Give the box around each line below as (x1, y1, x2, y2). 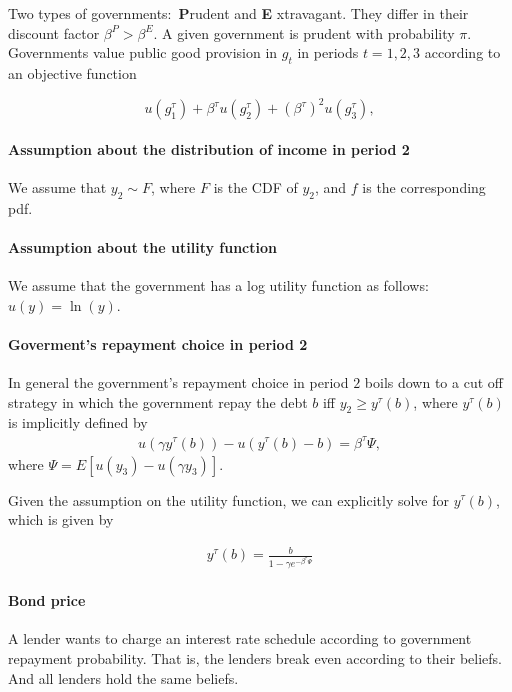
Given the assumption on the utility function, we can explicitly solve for (8, 489, 449, 510)
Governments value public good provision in (8, 42, 278, 63)
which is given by (8, 509, 114, 530)
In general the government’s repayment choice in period (8, 372, 349, 393)
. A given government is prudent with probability (153, 22, 455, 43)
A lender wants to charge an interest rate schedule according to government (8, 628, 472, 649)
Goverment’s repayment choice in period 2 (8, 333, 308, 354)
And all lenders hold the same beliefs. (8, 667, 239, 688)
